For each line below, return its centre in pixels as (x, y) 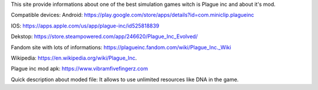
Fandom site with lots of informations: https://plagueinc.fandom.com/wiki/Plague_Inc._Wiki (121, 47)
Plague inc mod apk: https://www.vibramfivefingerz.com (79, 69)
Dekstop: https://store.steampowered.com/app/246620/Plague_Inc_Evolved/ (104, 37)
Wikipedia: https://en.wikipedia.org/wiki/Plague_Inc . (74, 58)
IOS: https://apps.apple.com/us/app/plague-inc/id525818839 (85, 26)
